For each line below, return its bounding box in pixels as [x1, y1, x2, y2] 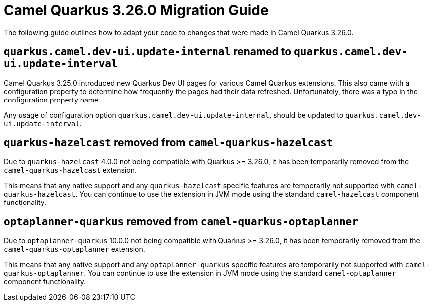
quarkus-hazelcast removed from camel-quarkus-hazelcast [4, 136, 333, 149]
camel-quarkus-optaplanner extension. [4, 245, 145, 254]
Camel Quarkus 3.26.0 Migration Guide [4, 2, 269, 19]
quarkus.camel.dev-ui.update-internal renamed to [4, 45, 292, 58]
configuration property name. [4, 95, 101, 104]
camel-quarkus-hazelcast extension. [4, 166, 137, 175]
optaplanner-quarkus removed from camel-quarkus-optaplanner [4, 215, 358, 228]
